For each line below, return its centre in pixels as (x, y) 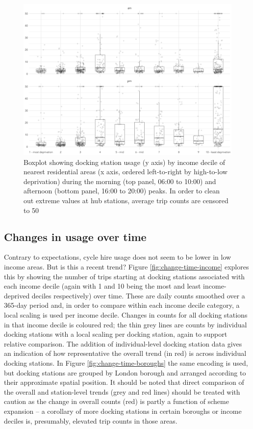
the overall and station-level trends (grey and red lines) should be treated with (122, 391)
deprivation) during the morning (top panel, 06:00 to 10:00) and (120, 181)
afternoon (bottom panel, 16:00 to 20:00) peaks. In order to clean (122, 191)
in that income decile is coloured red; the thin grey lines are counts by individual (126, 324)
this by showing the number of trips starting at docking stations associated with (125, 276)
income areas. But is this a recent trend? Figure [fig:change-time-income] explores (126, 267)
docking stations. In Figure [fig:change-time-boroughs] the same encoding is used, (126, 362)
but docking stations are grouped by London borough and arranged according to (125, 372)
